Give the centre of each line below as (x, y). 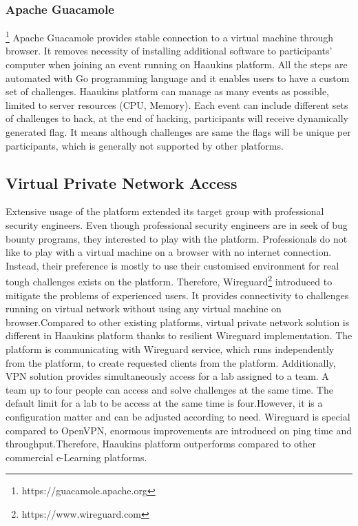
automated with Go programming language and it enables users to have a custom (178, 78)
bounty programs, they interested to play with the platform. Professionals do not (177, 238)
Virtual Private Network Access (122, 182)
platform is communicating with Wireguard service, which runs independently (170, 349)
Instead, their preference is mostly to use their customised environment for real (172, 265)
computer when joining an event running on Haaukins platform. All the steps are (177, 64)
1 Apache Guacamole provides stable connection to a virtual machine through (169, 36)
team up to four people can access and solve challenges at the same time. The (169, 389)
